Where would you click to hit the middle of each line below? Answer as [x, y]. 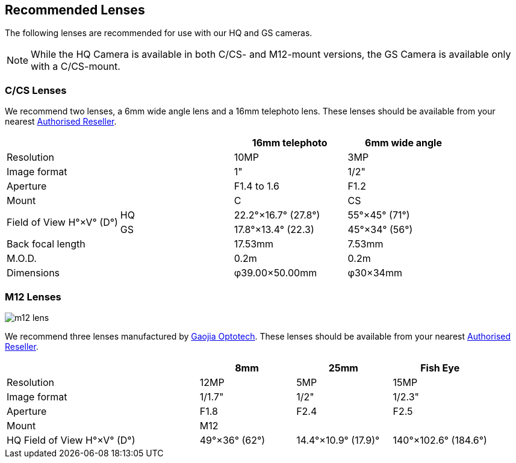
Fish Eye [440, 368]
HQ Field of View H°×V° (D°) [71, 440]
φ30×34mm [375, 273]
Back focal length [46, 244]
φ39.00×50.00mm [275, 273]
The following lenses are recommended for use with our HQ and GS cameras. [159, 33]
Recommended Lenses [75, 10]
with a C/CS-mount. [76, 67]
